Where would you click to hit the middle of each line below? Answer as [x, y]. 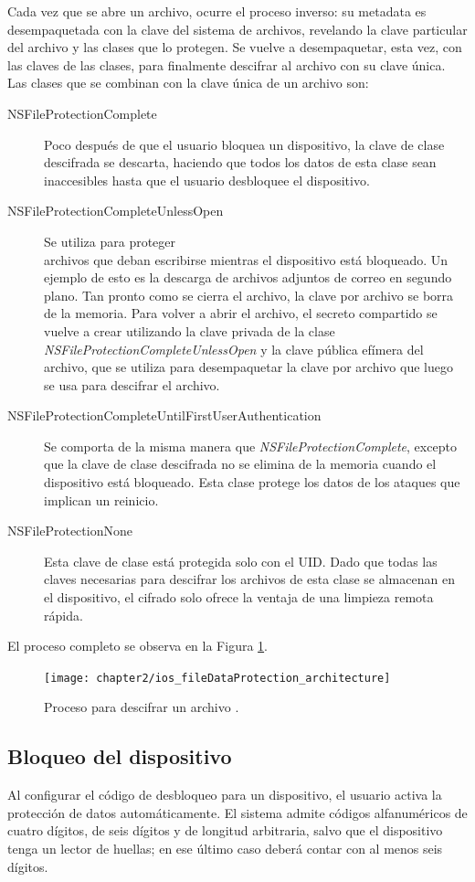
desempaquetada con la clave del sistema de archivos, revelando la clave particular [237, 29]
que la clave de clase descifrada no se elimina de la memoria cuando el [240, 464]
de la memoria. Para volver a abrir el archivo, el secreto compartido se [241, 313]
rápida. [63, 615]
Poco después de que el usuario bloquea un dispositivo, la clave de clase [244, 144]
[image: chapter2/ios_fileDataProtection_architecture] [217, 678]
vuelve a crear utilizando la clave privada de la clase [190, 330]
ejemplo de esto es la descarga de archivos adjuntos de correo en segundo [248, 277]
